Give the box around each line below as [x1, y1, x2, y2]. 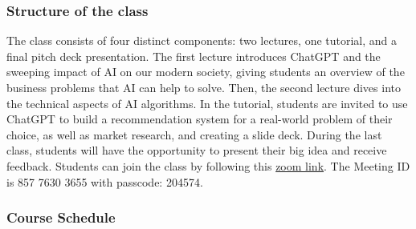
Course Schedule [6, 207, 116, 227]
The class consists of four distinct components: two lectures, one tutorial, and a [6, 32, 398, 49]
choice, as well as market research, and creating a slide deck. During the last [6, 126, 382, 143]
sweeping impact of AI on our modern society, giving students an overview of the [6, 63, 405, 80]
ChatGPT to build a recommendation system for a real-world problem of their [6, 110, 393, 127]
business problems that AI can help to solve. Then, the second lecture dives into [6, 79, 401, 95]
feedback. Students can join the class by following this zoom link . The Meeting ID [6, 157, 410, 174]
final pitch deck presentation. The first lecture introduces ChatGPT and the [6, 47, 381, 64]
